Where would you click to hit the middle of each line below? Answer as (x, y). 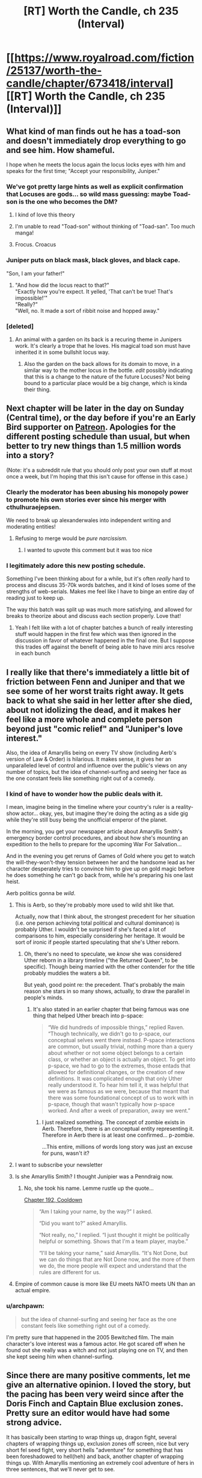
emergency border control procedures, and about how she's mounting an (97, 838)
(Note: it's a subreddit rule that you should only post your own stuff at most (99, 470)
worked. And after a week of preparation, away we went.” (119, 1111)
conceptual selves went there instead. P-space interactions (121, 1040)
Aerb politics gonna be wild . (41, 893)
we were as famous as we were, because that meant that (118, 1092)
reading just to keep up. (35, 598)
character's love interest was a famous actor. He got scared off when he (96, 1344)
